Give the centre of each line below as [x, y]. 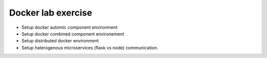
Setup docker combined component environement [73, 34]
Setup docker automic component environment [70, 27]
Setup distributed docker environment [60, 41]
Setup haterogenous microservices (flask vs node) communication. [90, 48]
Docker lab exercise [51, 13]
